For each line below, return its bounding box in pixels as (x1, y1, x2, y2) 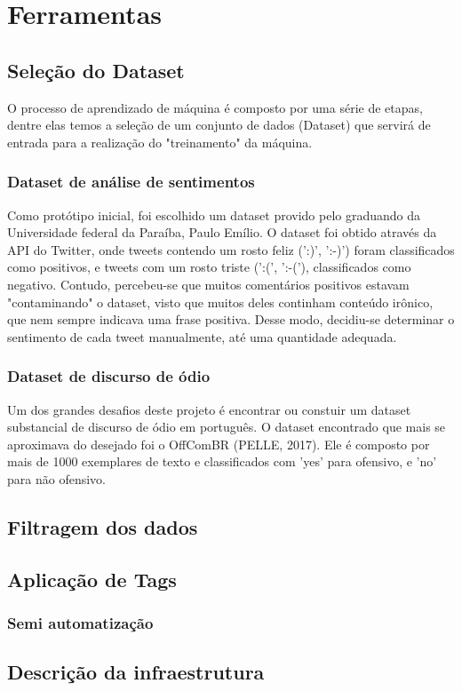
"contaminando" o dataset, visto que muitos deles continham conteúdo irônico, (7, 292, 434, 311)
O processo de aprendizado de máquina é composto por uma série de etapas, (7, 98, 423, 116)
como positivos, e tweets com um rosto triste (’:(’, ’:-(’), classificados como (7, 258, 411, 276)
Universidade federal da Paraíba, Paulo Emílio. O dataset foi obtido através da (7, 223, 437, 242)
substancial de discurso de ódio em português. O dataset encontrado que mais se (7, 417, 446, 436)
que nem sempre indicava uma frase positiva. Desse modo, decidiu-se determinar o (7, 310, 455, 329)
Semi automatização (7, 612, 154, 633)
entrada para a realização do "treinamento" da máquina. (7, 132, 313, 151)
